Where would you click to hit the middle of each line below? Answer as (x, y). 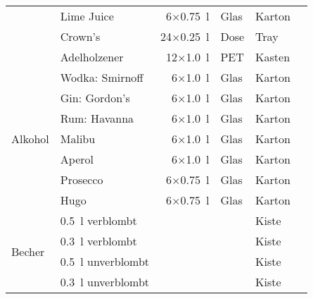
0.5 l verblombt (98, 220)
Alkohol (30, 139)
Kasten (273, 57)
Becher (28, 251)
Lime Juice (87, 16)
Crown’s (80, 36)
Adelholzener (92, 57)
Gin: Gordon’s (95, 98)
